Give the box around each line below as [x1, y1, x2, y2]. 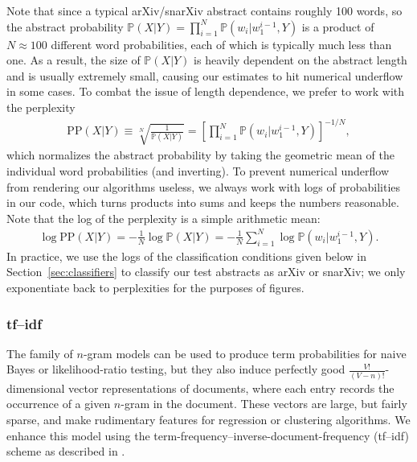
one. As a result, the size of [6, 52, 141, 68]
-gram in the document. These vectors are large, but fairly [121, 395, 407, 412]
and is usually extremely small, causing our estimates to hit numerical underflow [6, 67, 403, 84]
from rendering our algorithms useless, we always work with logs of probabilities [6, 178, 401, 195]
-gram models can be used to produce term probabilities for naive [83, 344, 407, 361]
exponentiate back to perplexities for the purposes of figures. [6, 279, 305, 296]
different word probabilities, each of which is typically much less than [51, 35, 392, 52]
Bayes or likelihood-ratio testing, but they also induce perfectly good [6, 361, 345, 377]
